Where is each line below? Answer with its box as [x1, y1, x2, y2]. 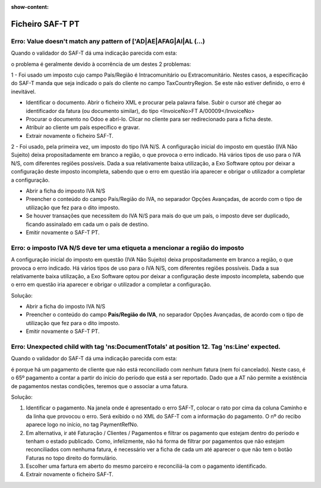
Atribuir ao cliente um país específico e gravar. [26, 124, 140, 131]
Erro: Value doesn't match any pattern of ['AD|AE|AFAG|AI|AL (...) [11, 37, 205, 45]
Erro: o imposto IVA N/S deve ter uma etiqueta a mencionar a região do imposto [11, 244, 244, 252]
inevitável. [11, 88, 36, 95]
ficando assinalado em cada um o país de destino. [26, 221, 149, 228]
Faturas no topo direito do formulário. [26, 454, 118, 461]
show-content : [11, 4, 49, 10]
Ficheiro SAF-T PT [11, 18, 80, 29]
